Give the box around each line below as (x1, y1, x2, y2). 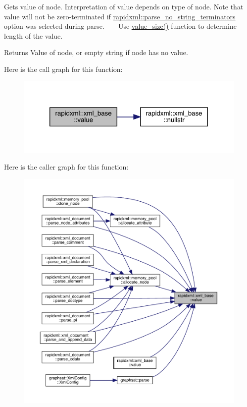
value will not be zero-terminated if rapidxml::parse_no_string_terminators (4, 11, 236, 21)
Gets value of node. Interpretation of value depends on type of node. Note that (4, 1, 244, 11)
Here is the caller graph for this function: (4, 162, 129, 172)
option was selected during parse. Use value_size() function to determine (4, 21, 237, 31)
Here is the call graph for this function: (4, 63, 123, 74)
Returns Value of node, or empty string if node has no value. (4, 47, 188, 58)
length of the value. (4, 30, 63, 41)
